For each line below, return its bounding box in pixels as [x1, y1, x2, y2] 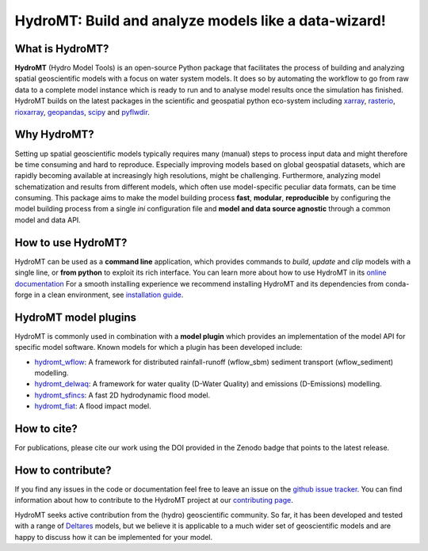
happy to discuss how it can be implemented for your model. [14, 532, 213, 541]
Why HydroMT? [14, 127, 94, 142]
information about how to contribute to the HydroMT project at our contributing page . [14, 496, 293, 505]
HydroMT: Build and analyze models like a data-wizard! [14, 12, 386, 29]
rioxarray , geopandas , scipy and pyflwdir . [14, 107, 150, 116]
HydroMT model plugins [14, 310, 137, 324]
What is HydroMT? [14, 42, 109, 55]
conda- [385, 279, 410, 288]
